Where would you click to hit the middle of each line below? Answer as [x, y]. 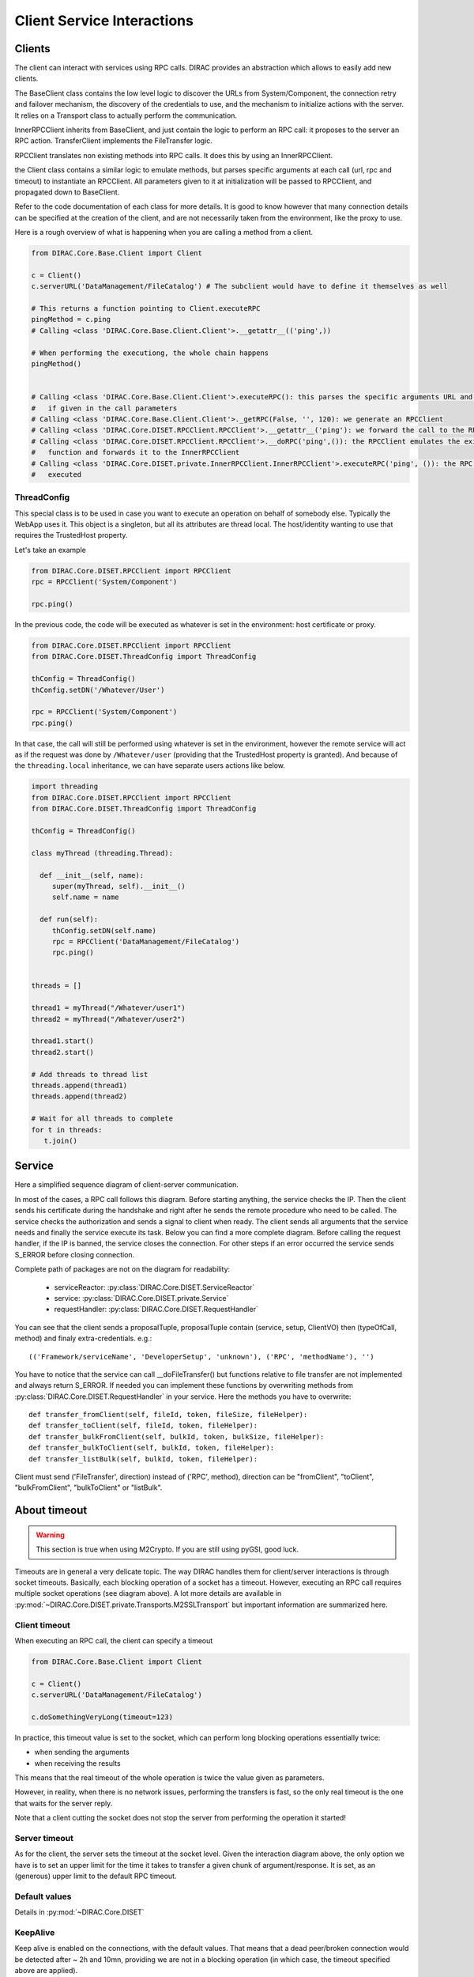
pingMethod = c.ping [71, 319]
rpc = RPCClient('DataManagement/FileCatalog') [146, 941]
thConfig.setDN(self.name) [104, 930]
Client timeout [43, 1625]
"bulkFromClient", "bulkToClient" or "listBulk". [88, 1487]
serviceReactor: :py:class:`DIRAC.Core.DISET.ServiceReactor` [154, 1287]
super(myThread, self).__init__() [118, 886]
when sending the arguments [82, 1752]
